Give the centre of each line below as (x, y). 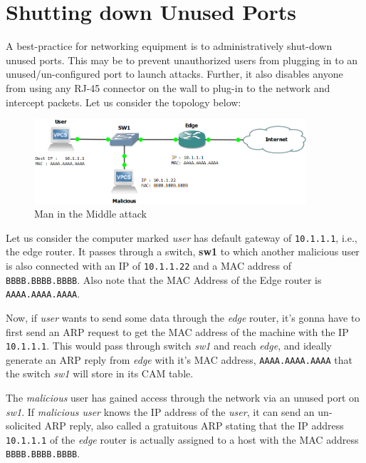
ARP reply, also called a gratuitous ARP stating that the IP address (194, 426)
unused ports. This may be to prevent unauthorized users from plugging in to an (182, 60)
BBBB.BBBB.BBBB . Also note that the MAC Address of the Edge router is (164, 279)
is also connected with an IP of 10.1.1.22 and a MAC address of (148, 265)
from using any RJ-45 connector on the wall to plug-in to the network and (168, 87)
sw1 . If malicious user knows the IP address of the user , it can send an (160, 411)
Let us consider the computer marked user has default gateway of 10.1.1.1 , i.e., (182, 237)
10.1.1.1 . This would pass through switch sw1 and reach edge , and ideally (169, 346)
